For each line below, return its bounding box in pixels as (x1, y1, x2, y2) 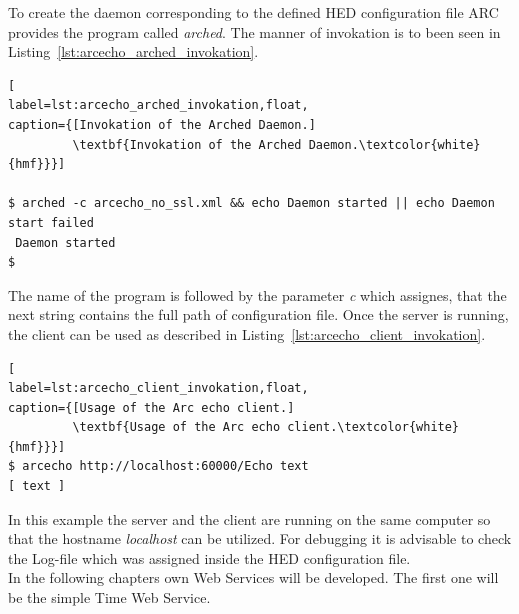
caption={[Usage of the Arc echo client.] (8, 400, 295, 415)
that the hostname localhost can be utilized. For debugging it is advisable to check (8, 528, 512, 549)
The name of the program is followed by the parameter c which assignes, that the (8, 284, 507, 305)
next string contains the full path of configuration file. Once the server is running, (8, 304, 509, 325)
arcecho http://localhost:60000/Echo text (22, 459, 309, 474)
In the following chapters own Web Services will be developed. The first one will (8, 567, 499, 588)
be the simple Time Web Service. (8, 587, 211, 608)
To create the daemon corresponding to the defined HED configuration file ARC (8, 2, 499, 22)
